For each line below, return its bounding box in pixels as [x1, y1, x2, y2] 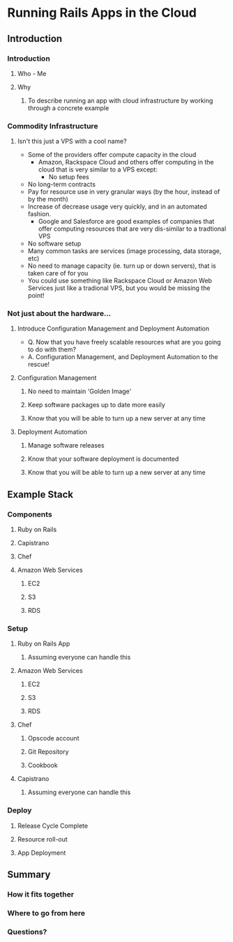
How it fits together [7, 890, 75, 899]
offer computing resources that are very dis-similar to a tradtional [38, 225, 227, 233]
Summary [7, 869, 51, 881]
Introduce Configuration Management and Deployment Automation [17, 324, 210, 333]
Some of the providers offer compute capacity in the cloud [27, 151, 197, 159]
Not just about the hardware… [7, 309, 112, 319]
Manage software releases [27, 441, 105, 450]
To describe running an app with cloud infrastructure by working [27, 96, 213, 105]
